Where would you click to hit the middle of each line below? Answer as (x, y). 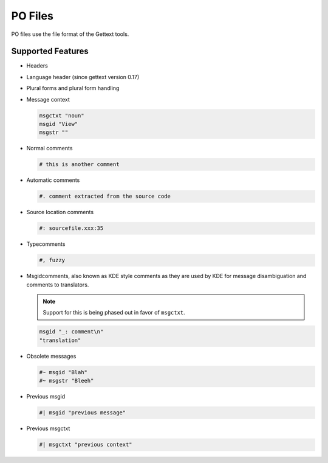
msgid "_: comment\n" (71, 332)
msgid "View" (59, 124)
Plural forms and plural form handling (73, 88)
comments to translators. (58, 284)
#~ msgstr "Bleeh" (67, 381)
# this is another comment (79, 165)
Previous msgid (46, 397)
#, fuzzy (52, 260)
